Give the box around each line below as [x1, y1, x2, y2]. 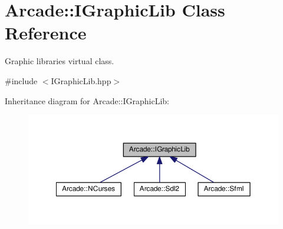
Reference [5, 21, 87, 45]
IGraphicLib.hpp [51, 74, 111, 87]
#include [5, 74, 38, 87]
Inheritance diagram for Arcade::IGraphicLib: [5, 94, 169, 107]
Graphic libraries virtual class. [5, 55, 114, 67]
